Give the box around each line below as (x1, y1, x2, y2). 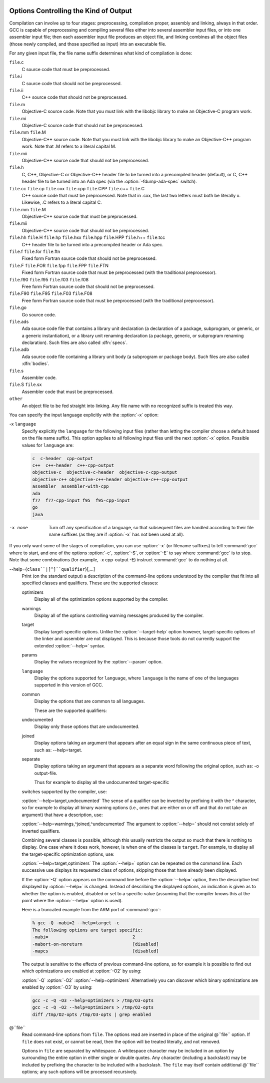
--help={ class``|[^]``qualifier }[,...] (9, 566, 95, 572)
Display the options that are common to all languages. (34, 698, 145, 704)
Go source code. (21, 311, 56, 317)
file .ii (9, 88, 23, 94)
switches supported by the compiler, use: (21, 789, 107, 795)
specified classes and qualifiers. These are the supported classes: (21, 580, 158, 586)
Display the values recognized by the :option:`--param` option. (34, 659, 163, 665)
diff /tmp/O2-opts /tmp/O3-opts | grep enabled (32, 1011, 151, 1017)
